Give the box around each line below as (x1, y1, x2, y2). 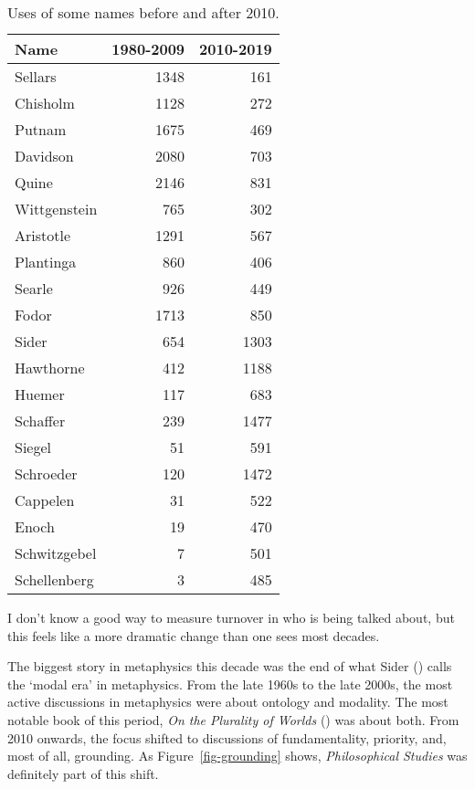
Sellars (15, 66, 57, 87)
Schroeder (15, 463, 78, 484)
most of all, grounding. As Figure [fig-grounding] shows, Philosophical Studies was (7, 746, 468, 765)
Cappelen (15, 489, 75, 510)
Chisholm (15, 92, 75, 113)
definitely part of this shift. (7, 763, 159, 783)
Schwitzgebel (15, 542, 97, 563)
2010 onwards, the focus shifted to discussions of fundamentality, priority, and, (7, 728, 447, 747)
